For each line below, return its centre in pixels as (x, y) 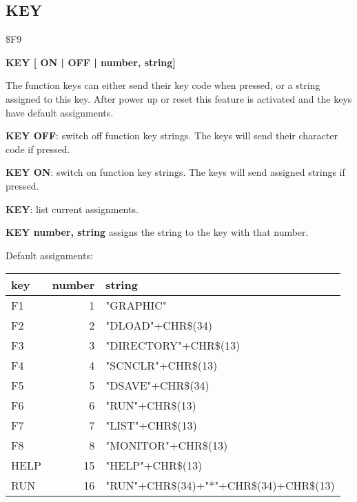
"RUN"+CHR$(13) (151, 405)
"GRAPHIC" (136, 305)
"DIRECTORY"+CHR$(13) (173, 345)
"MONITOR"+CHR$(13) (167, 445)
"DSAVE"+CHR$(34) (157, 385)
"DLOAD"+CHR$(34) (159, 325)
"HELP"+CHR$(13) (154, 465)
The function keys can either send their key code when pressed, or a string (163, 85)
